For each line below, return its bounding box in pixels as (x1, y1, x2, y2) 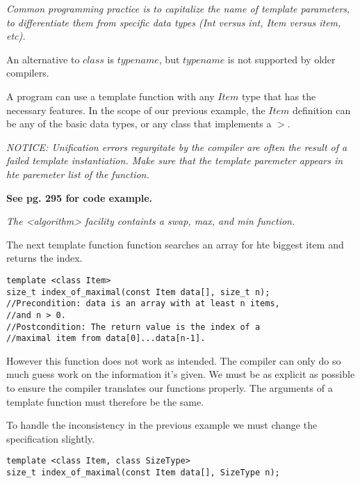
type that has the (241, 88, 316, 103)
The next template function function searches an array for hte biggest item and (6, 237, 344, 251)
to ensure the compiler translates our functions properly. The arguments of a (6, 381, 333, 395)
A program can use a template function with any (6, 88, 215, 103)
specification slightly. (6, 431, 95, 445)
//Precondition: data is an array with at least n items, (6, 299, 280, 309)
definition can (293, 102, 351, 117)
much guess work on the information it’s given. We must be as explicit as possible (6, 367, 355, 381)
